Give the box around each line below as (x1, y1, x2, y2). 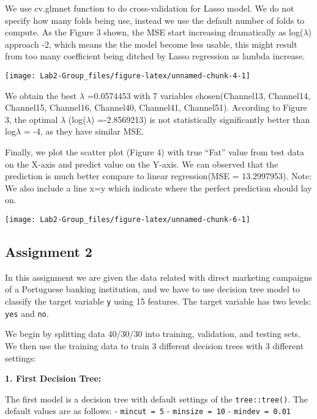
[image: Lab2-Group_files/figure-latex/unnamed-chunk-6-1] (5, 215, 250, 224)
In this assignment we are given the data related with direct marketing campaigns (5, 270, 312, 283)
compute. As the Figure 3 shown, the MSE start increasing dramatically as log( (5, 26, 304, 39)
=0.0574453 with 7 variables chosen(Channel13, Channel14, (87, 89, 310, 102)
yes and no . (5, 306, 49, 319)
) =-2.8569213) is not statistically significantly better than (91, 113, 310, 125)
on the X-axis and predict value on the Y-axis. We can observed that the (5, 157, 278, 170)
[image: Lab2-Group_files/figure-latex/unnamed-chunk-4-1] (5, 71, 250, 80)
